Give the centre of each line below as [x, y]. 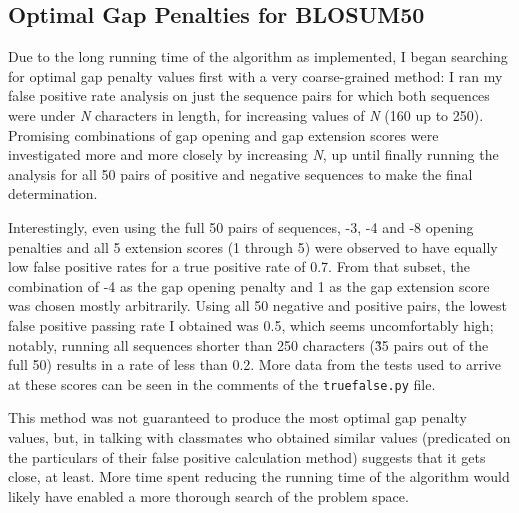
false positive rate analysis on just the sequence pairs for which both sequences [249, 95]
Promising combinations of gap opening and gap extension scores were [223, 134]
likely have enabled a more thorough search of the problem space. [208, 495]
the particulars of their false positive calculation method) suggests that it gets [247, 456]
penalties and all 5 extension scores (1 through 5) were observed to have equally [253, 246]
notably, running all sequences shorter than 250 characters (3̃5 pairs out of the [248, 344]
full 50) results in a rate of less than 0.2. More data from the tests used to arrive [255, 364]
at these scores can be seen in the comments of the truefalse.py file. [222, 383]
